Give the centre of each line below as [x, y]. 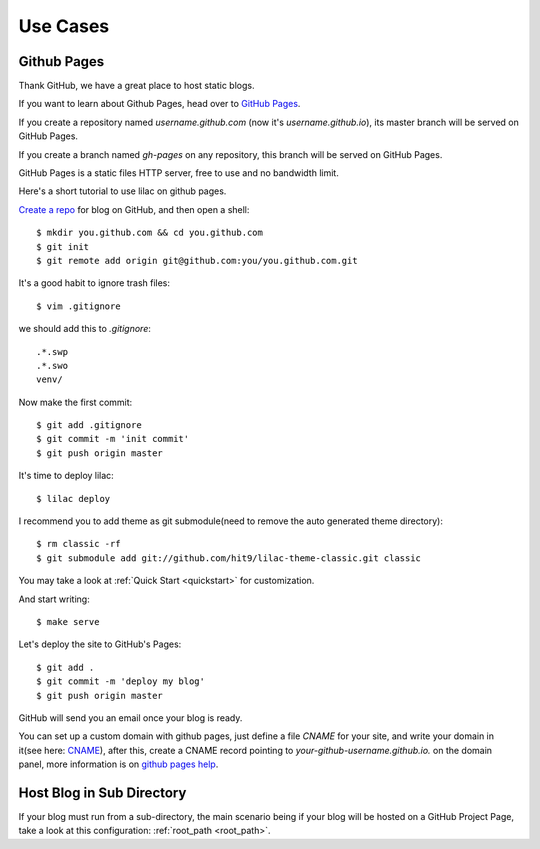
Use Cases [64, 26]
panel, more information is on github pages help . [118, 764]
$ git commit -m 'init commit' [113, 439]
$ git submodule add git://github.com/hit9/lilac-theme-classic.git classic [229, 558]
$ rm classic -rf [78, 544]
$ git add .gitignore [89, 425]
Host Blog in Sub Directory [102, 792]
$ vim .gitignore [78, 306]
